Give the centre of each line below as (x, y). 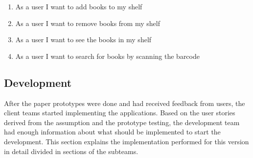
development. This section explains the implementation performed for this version (126, 141)
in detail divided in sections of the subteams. (71, 151)
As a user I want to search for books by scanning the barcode (107, 56)
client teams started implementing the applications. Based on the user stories (120, 113)
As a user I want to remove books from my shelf (88, 23)
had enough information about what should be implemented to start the (112, 132)
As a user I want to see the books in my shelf (83, 39)
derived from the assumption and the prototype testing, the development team (122, 122)
